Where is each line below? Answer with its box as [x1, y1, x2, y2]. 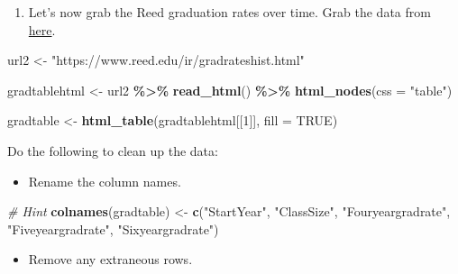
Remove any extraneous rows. [28, 250, 193, 269]
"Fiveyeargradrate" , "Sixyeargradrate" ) [7, 219, 219, 238]
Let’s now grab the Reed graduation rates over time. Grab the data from [28, 3, 431, 21]
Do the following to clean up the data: [7, 141, 218, 160]
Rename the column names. [28, 171, 181, 190]
